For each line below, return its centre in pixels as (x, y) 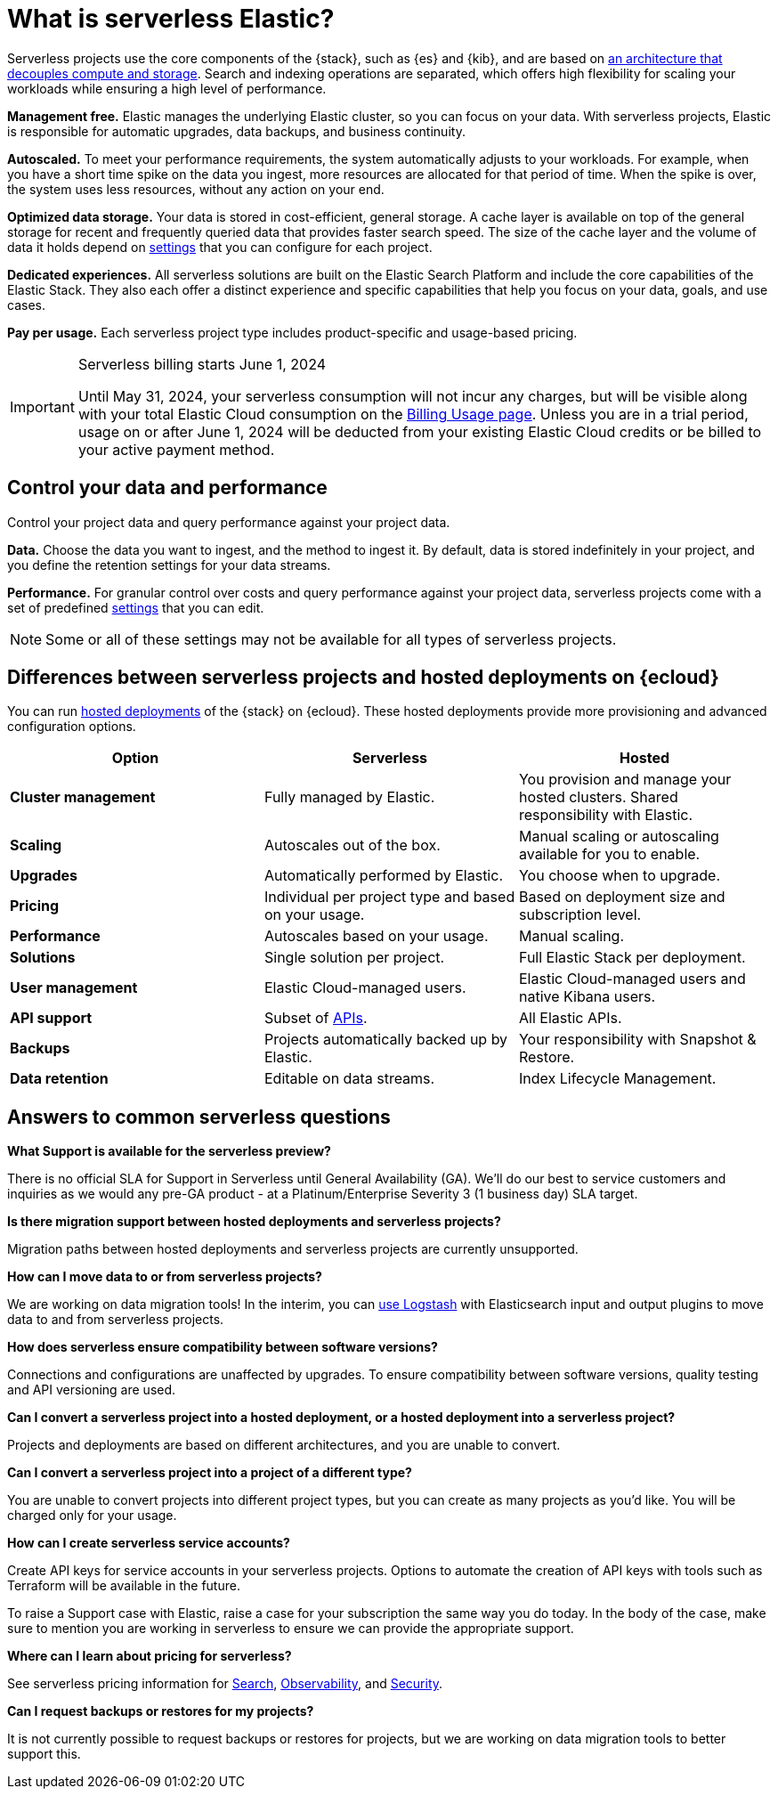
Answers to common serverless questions (199, 1117)
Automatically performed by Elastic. (383, 876)
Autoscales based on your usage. (376, 936)
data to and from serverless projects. (116, 1320)
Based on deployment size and (622, 897)
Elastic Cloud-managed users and (632, 979)
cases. (26, 305)
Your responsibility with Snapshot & (637, 1040)
